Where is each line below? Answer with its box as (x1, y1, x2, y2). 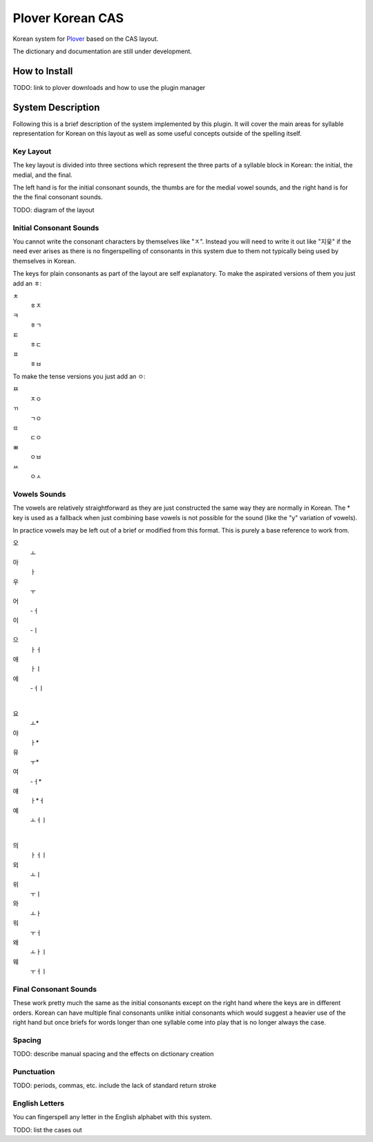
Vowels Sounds (12, 489, 66, 499)
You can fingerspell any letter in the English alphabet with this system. (12, 1113, 212, 1121)
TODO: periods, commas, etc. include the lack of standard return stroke (12, 1081, 217, 1089)
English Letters (12, 1098, 65, 1108)
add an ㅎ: (12, 279, 41, 287)
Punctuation (12, 1067, 55, 1076)
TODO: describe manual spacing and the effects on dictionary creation (12, 1050, 214, 1058)
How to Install (12, 65, 73, 77)
